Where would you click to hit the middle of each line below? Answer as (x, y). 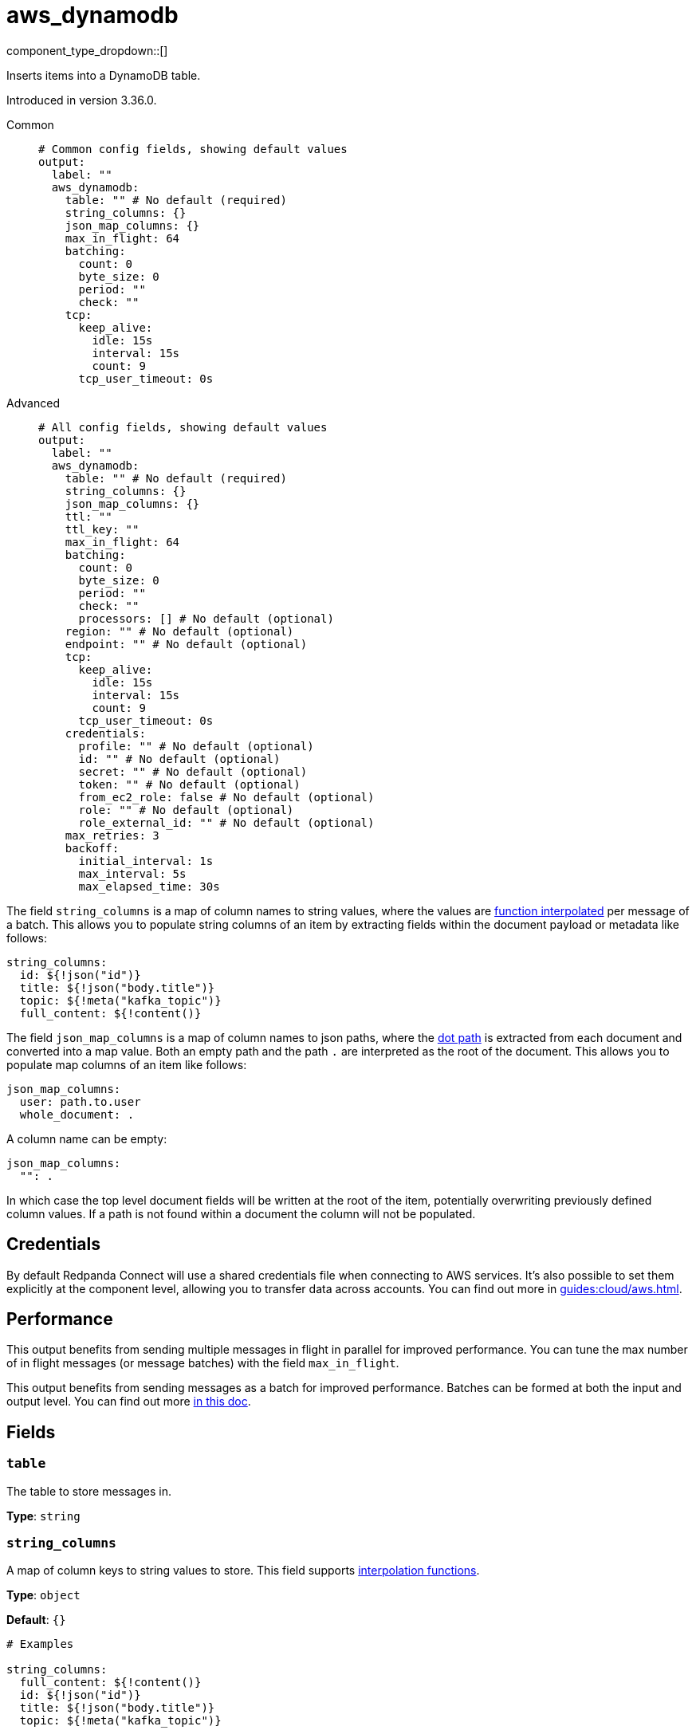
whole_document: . (77, 1114)
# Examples (40, 1644)
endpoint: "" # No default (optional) (186, 644)
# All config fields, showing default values (183, 427)
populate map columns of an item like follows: (127, 1064)
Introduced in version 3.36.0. (82, 100)
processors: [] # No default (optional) (206, 618)
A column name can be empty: (87, 1138)
